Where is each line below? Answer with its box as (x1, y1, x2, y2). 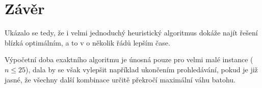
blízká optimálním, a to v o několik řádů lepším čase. (5, 37, 170, 48)
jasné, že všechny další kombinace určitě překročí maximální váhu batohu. (5, 74, 236, 84)
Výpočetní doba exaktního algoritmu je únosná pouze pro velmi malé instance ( (5, 54, 253, 65)
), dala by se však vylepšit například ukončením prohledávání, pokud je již (25, 64, 258, 74)
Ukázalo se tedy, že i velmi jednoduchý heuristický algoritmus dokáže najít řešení (5, 27, 258, 38)
